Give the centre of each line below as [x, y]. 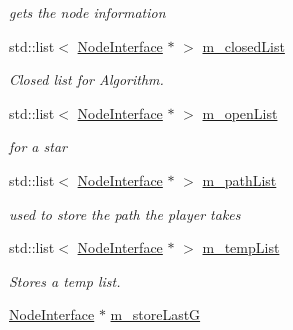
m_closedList [243, 45]
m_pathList [239, 179]
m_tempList [241, 247]
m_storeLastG [155, 314]
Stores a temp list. [65, 280]
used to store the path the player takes [125, 213]
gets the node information [87, 12]
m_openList [240, 112]
